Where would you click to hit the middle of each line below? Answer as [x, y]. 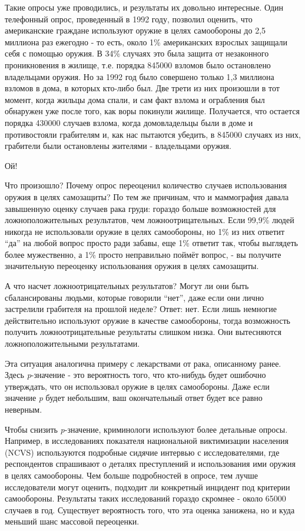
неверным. [24, 409]
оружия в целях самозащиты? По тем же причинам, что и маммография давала [147, 196]
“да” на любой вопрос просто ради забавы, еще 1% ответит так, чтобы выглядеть [151, 243]
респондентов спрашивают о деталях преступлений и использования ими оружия [150, 464]
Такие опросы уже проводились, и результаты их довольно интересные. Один [144, 7]
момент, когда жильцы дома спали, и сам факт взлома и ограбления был [135, 99]
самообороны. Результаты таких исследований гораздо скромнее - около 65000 [145, 498]
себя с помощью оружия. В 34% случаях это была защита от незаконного [137, 53]
